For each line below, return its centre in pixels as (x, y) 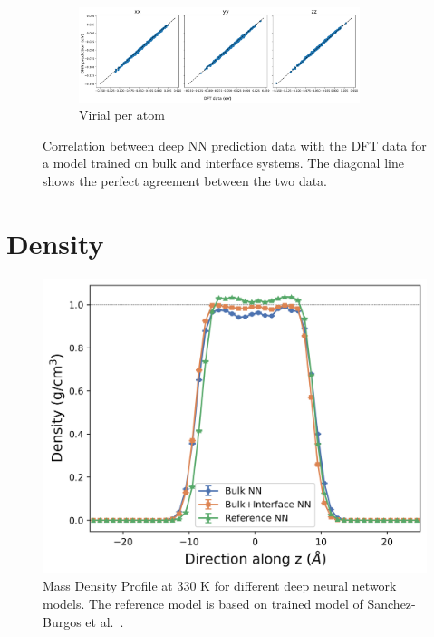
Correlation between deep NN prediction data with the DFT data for (235, 145)
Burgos (62, 621)
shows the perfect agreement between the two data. (185, 180)
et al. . (105, 621)
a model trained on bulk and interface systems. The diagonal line (223, 163)
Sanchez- (391, 603)
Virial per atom (122, 115)
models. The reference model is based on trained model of (203, 603)
